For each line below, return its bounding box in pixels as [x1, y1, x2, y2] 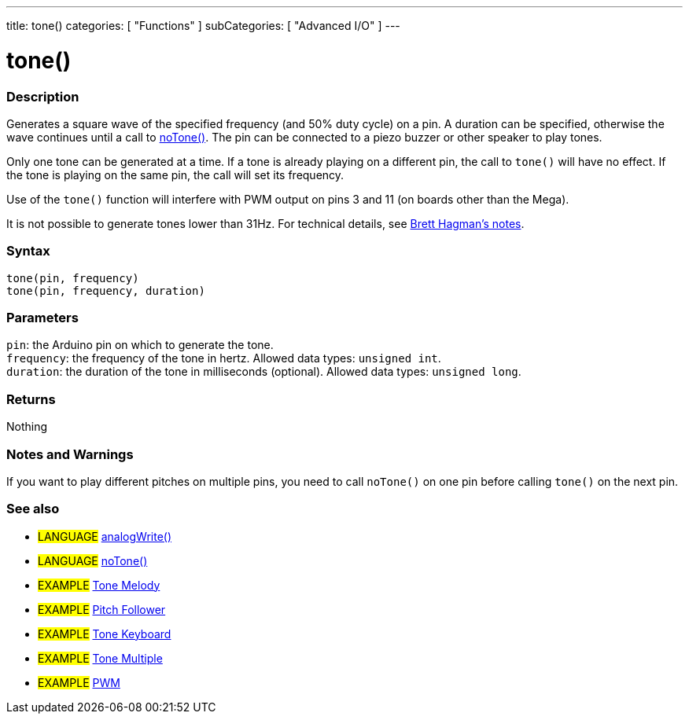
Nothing [6, 420, 48, 434]
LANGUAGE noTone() [38, 553, 148, 568]
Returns [6, 391, 56, 407]
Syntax [6, 243, 50, 259]
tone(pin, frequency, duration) [6, 284, 205, 297]
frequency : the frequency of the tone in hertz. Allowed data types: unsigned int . [6, 351, 441, 366]
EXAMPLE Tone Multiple [38, 651, 163, 665]
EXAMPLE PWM [38, 675, 120, 689]
